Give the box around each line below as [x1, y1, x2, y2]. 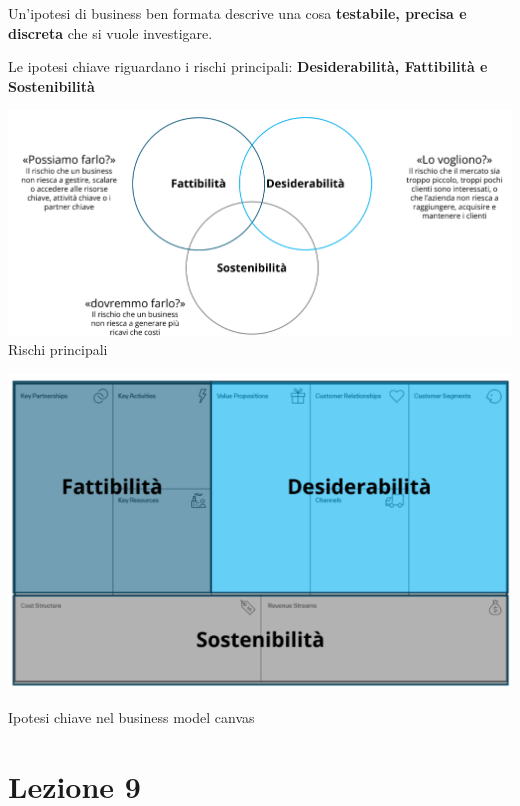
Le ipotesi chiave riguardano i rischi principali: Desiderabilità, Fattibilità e [8, 56, 488, 77]
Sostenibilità [8, 75, 95, 96]
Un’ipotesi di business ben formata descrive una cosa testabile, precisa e [8, 3, 467, 23]
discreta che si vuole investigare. [8, 22, 213, 43]
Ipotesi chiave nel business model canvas [8, 706, 255, 727]
